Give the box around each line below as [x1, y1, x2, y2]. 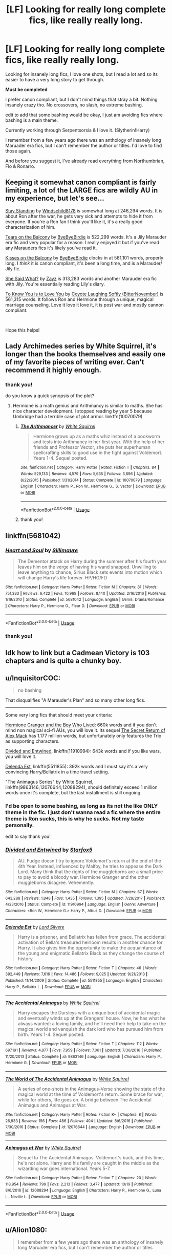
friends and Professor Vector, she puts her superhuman [33, 444, 151, 450]
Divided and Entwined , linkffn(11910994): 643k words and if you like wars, [5, 748, 161, 754]
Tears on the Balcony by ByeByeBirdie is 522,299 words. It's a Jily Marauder [5, 234, 167, 240]
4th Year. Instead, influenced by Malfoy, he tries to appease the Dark [17, 863, 163, 870]
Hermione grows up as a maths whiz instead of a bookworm [33, 434, 160, 440]
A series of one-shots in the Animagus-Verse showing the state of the [17, 1086, 165, 1092]
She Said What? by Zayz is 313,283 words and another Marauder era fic [5, 275, 157, 282]
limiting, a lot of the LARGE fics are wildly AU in [5, 186, 158, 195]
